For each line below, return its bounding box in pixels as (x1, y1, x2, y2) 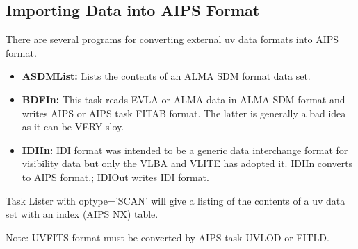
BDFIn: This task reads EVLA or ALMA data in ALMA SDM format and (22, 92, 345, 106)
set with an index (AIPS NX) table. (6, 207, 158, 221)
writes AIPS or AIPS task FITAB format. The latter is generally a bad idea (22, 105, 346, 120)
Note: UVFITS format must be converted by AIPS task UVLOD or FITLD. (6, 230, 329, 244)
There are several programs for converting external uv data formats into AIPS (6, 32, 339, 46)
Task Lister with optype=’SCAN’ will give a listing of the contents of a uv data (6, 193, 345, 207)
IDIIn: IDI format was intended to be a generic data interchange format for (22, 142, 348, 157)
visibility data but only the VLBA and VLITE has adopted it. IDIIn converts (22, 156, 353, 171)
